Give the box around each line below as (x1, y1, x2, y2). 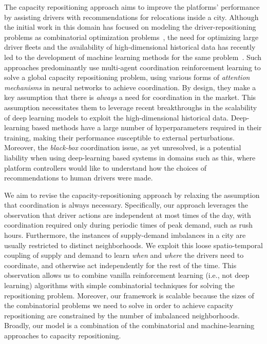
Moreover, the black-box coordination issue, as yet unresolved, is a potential (4, 142, 241, 153)
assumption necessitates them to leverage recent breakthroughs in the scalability (4, 102, 257, 112)
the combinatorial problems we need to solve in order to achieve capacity (4, 300, 234, 311)
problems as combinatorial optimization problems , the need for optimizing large (4, 31, 259, 42)
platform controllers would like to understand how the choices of (4, 162, 206, 173)
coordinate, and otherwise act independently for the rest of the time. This (4, 259, 237, 270)
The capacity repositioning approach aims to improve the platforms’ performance (4, 2, 260, 12)
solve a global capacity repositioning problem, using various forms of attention (4, 72, 250, 83)
